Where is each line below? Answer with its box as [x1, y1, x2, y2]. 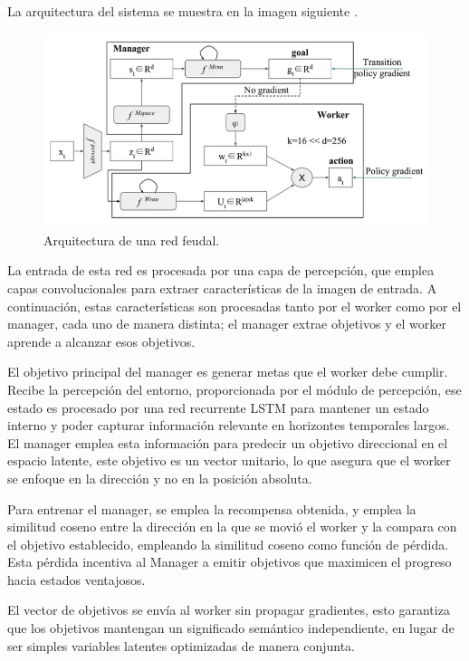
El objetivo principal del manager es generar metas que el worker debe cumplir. [7, 362, 448, 381]
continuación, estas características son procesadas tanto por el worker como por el [7, 296, 462, 315]
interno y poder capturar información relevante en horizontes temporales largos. [7, 416, 450, 435]
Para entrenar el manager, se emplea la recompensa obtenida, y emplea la [7, 499, 416, 518]
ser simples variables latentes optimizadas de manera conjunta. [7, 636, 355, 655]
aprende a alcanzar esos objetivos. [7, 331, 196, 350]
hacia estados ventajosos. [7, 570, 146, 589]
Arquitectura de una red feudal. [43, 230, 220, 249]
